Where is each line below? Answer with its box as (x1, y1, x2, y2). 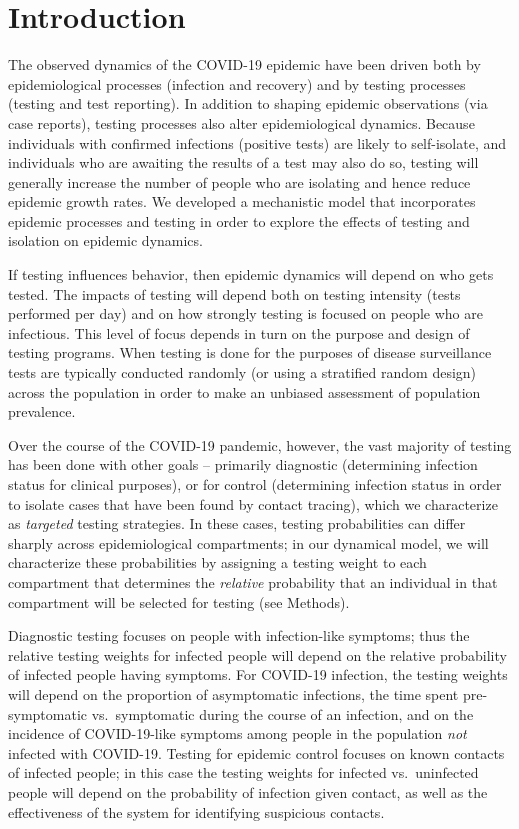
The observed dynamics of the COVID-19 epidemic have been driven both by (8, 54, 481, 75)
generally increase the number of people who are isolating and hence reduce (8, 171, 471, 192)
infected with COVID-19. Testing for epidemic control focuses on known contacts (8, 742, 505, 763)
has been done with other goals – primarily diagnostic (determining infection (8, 454, 478, 475)
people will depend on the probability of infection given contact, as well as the (8, 781, 488, 802)
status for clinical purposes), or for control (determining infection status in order (8, 474, 502, 494)
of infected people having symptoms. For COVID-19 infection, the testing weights (8, 664, 508, 685)
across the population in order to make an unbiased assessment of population (8, 381, 481, 402)
